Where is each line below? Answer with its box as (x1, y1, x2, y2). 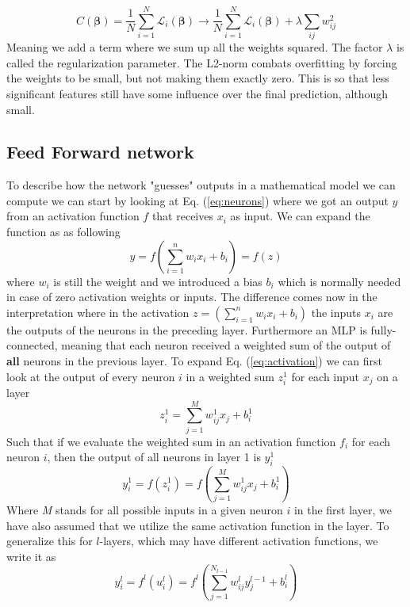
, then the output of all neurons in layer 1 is (47, 449, 261, 465)
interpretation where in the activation (6, 303, 190, 320)
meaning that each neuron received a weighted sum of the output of (61, 337, 391, 353)
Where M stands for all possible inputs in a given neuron (6, 501, 283, 517)
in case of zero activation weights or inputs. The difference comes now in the (6, 288, 377, 305)
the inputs (311, 303, 362, 320)
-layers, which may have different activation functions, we (99, 533, 378, 549)
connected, (6, 337, 58, 353)
